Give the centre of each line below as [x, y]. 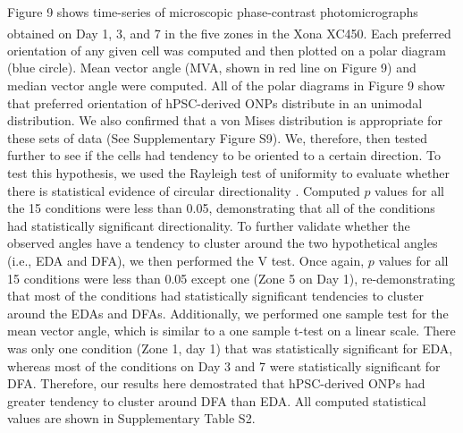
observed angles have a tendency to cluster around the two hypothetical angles [223, 243]
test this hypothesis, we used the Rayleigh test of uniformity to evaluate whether [228, 173]
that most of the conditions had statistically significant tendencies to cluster [216, 296]
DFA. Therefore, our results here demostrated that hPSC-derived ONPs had [216, 383]
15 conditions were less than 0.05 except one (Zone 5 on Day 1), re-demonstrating [231, 278]
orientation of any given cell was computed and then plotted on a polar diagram [227, 50]
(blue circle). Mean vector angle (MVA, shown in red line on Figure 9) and [212, 68]
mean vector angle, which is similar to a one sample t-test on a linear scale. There [231, 331]
